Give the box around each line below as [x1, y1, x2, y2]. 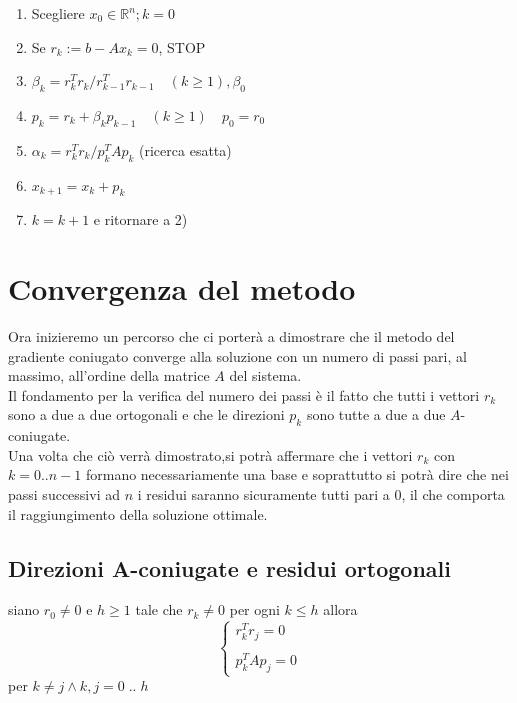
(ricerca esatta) [139, 139, 232, 160]
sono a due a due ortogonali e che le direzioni [8, 404, 285, 425]
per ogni [229, 599, 280, 620]
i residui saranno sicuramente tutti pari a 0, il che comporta [137, 484, 505, 505]
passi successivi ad [8, 484, 120, 505]
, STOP [158, 36, 206, 57]
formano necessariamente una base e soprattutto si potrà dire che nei [85, 464, 509, 485]
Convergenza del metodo [8, 268, 356, 309]
